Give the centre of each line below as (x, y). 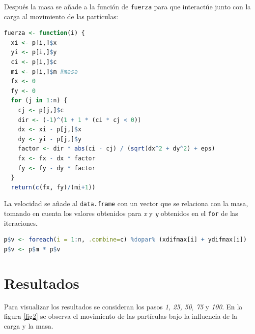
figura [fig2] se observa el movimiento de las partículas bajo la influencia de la (121, 316)
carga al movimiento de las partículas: (61, 16)
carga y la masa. (29, 325)
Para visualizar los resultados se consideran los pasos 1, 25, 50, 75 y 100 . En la (123, 306)
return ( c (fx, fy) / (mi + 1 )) (53, 187)
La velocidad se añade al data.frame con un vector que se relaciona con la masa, (126, 203)
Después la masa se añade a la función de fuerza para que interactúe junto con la (127, 6)
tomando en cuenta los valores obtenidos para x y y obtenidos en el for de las (121, 213)
